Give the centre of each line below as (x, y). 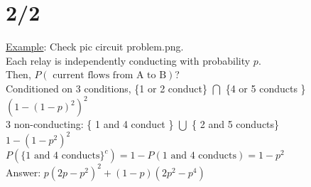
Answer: (23, 172)
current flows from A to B (110, 76)
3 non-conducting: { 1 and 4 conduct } (90, 124)
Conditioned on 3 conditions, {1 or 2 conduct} (107, 88)
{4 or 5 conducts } (266, 88)
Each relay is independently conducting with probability (128, 60)
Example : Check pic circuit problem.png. (95, 47)
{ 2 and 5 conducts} (236, 124)
